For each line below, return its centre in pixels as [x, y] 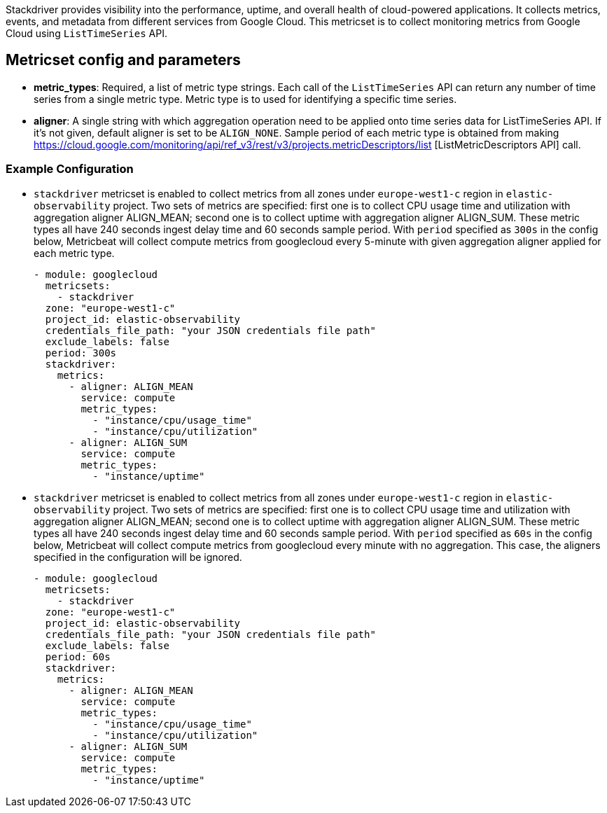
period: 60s [78, 656]
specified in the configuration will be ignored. [138, 557]
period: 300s [81, 353]
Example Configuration [70, 169]
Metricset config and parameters [123, 60]
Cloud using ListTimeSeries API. [87, 33]
